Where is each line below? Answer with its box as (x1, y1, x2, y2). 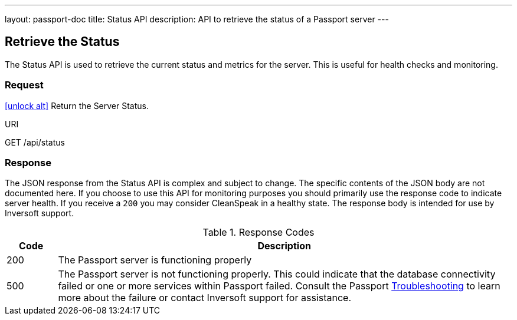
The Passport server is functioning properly (58, 254, 252, 266)
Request (5, 79, 44, 91)
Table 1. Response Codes (202, 226, 315, 239)
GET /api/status (5, 137, 65, 147)
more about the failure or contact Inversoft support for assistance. (58, 292, 351, 304)
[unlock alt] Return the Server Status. (5, 100, 149, 111)
